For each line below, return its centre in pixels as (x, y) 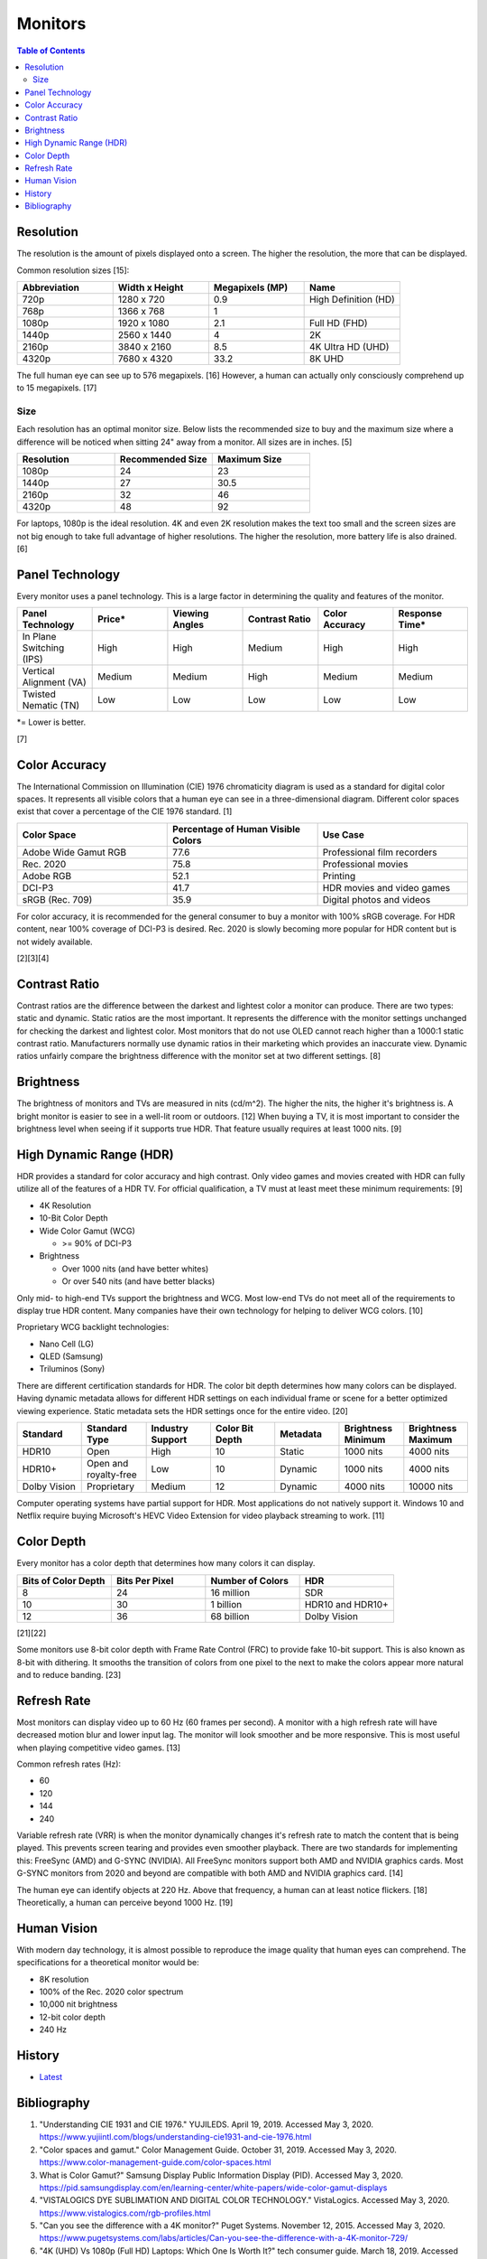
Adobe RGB (47, 876)
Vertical (38, 671)
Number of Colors (249, 1580)
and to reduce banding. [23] (69, 1674)
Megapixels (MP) (251, 287)
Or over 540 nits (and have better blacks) (138, 1281)
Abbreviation (51, 287)
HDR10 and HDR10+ (347, 1604)
